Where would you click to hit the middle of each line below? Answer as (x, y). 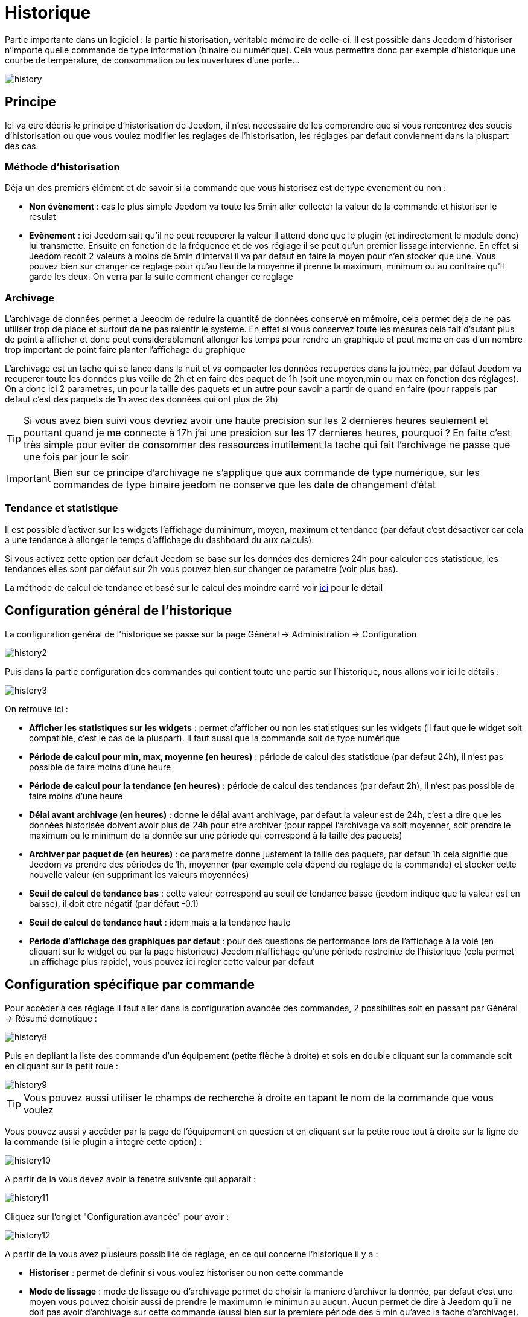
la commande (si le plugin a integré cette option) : (103, 1141)
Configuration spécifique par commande (130, 985)
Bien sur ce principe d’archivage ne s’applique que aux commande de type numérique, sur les (266, 473)
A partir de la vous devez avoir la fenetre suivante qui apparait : (131, 1179)
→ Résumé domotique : (51, 1018)
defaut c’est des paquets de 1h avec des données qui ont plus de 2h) (142, 399)
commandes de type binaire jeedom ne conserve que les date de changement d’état (244, 485)
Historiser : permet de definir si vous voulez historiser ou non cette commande (186, 1272)
